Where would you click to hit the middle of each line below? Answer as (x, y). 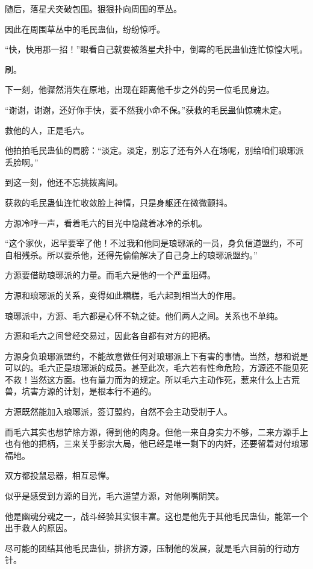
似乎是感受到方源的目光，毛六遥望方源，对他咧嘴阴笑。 (114, 496)
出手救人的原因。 (39, 528)
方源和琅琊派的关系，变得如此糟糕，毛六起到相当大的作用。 (123, 295)
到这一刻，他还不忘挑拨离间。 (64, 182)
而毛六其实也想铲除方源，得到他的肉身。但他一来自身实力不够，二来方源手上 (156, 431)
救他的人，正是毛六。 (47, 130)
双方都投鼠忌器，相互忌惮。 (60, 475)
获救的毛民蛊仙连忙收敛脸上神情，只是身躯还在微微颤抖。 (119, 202)
